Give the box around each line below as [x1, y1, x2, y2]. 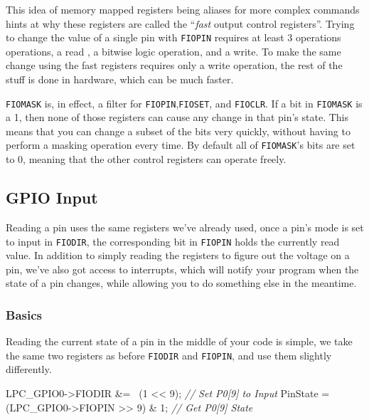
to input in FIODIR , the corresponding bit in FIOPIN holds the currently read [6, 233, 340, 248]
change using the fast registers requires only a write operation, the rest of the [6, 58, 343, 73]
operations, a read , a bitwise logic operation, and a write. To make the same [6, 43, 341, 58]
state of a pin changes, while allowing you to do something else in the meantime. [6, 275, 357, 290]
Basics [6, 305, 42, 323]
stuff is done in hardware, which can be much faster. [6, 72, 234, 87]
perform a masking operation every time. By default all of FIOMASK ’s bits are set [6, 137, 355, 152]
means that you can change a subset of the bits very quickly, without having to [6, 123, 351, 138]
